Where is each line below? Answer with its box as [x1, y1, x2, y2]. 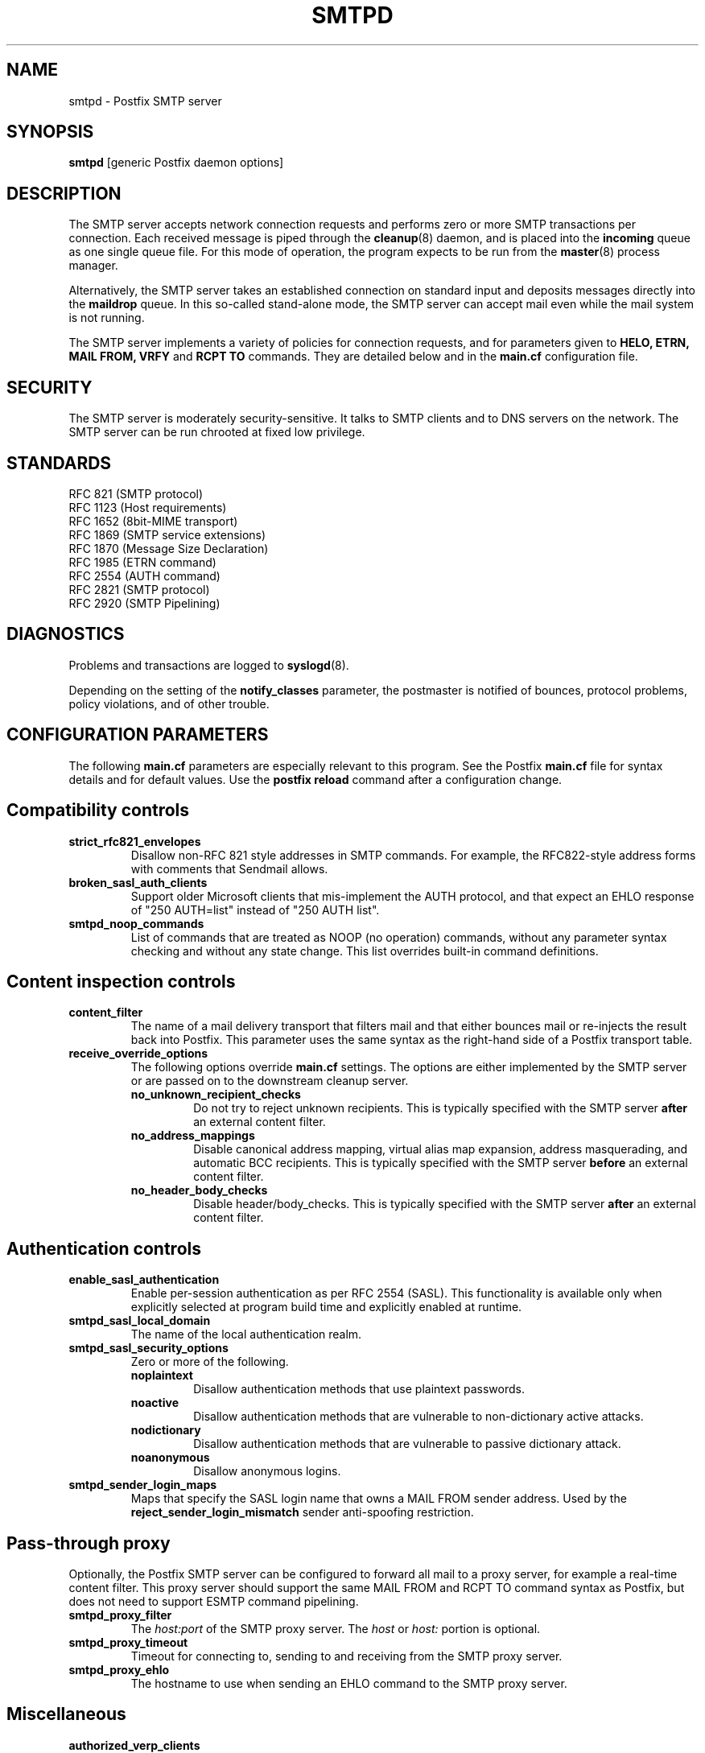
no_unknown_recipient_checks [130, 1087, 301, 1102]
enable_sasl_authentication [68, 1272, 220, 1287]
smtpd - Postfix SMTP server [68, 93, 222, 108]
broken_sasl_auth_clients [68, 875, 208, 889]
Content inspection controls [6, 971, 236, 992]
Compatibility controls [6, 800, 190, 821]
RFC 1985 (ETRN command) [68, 555, 216, 569]
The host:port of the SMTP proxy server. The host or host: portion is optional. [130, 1622, 541, 1636]
